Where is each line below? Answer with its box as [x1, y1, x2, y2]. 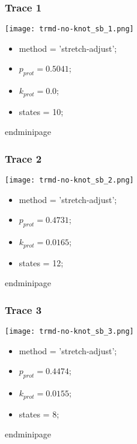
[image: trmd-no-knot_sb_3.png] [5, 327, 134, 336]
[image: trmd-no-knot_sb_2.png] [5, 176, 134, 185]
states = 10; [19, 105, 64, 117]
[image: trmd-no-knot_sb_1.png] [5, 25, 134, 34]
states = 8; [19, 407, 59, 420]
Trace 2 [5, 151, 42, 166]
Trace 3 [5, 302, 42, 317]
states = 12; [19, 256, 64, 269]
